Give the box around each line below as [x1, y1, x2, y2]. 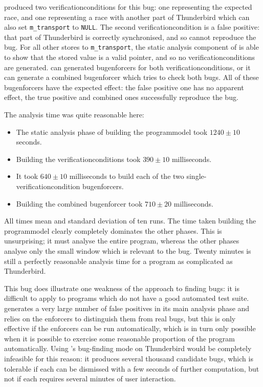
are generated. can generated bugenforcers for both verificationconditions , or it [4, 62, 251, 72]
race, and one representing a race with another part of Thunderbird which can [4, 11, 250, 22]
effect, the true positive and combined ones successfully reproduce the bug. [4, 92, 238, 103]
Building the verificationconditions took [16, 153, 141, 164]
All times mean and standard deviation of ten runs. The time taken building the [4, 215, 256, 226]
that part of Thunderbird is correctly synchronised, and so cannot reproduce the [4, 31, 256, 42]
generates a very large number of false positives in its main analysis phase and [4, 302, 250, 313]
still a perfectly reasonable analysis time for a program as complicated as [4, 255, 233, 266]
